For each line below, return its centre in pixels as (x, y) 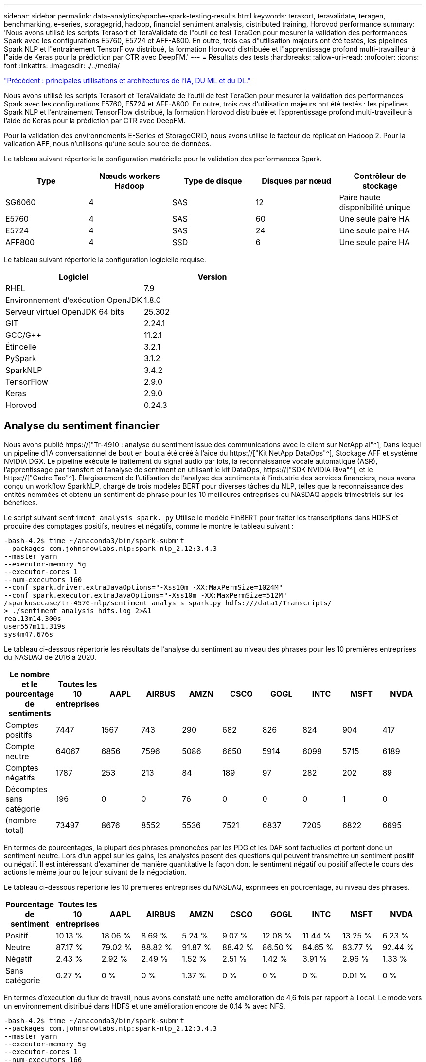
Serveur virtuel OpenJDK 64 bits (65, 312)
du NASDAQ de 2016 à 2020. (50, 657)
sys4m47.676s (29, 634)
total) (15, 830)
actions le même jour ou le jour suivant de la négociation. (95, 872)
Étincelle (21, 347)
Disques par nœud (296, 181)
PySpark (21, 358)
